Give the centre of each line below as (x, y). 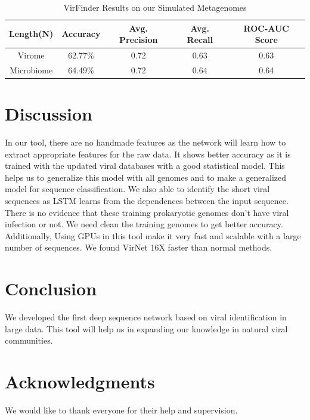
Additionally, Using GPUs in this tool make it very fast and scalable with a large (153, 235)
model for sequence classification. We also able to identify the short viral (137, 189)
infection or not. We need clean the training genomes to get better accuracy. (144, 224)
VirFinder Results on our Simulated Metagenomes (155, 7)
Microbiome (31, 70)
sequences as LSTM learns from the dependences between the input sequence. (147, 201)
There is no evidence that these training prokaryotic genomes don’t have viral (147, 212)
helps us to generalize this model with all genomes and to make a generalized (146, 177)
